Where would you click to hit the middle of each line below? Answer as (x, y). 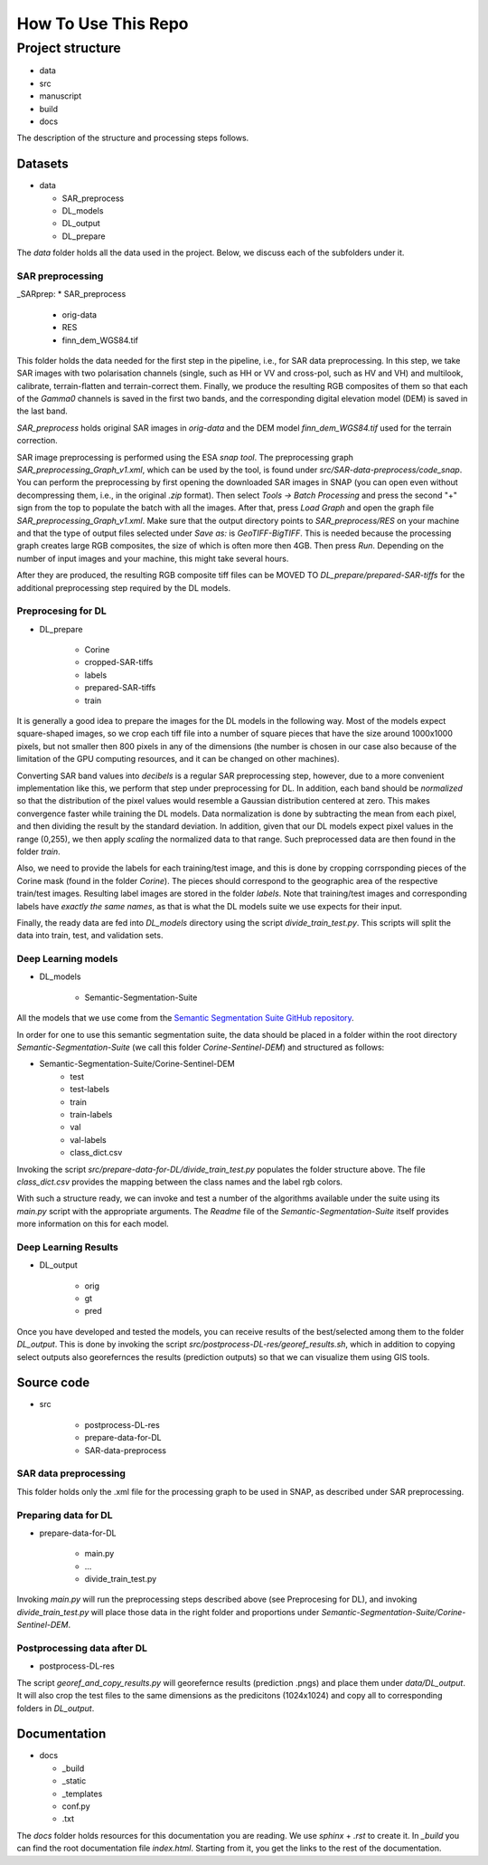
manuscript (61, 96)
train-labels (91, 1114)
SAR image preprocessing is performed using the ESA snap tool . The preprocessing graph (185, 457)
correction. (37, 441)
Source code (53, 1383)
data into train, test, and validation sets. (90, 936)
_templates (82, 1794)
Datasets (42, 164)
